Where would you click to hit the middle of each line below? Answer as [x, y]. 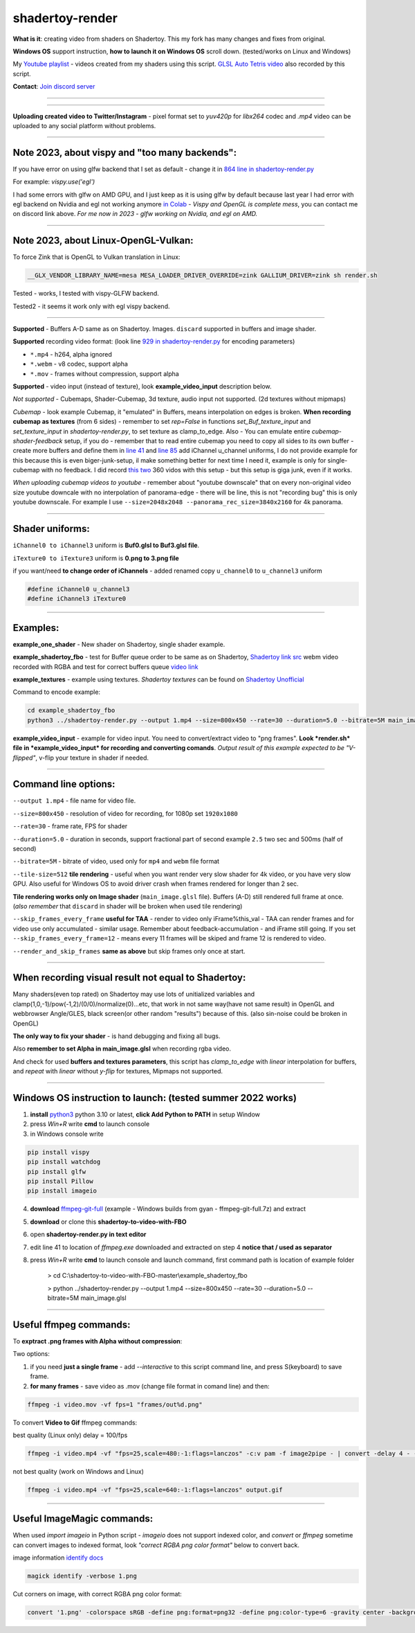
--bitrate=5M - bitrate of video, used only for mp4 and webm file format [116, 862]
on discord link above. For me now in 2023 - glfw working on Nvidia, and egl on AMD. [135, 214]
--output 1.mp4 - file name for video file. [74, 801]
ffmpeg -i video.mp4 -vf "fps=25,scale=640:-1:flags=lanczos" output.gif [155, 1490]
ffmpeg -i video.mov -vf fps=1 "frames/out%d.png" [115, 1404]
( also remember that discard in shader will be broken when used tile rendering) [128, 906]
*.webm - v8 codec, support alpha [79, 364]
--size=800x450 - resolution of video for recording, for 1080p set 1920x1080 [126, 813]
